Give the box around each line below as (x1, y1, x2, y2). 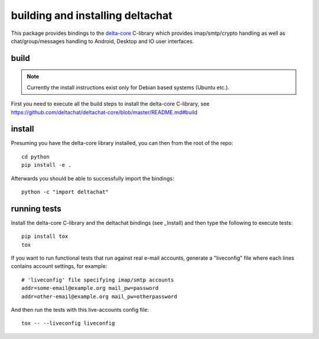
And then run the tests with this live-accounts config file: (11, 306, 149, 314)
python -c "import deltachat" (21, 188, 109, 195)
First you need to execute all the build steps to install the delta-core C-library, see (11, 101, 210, 108)
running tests (11, 204, 61, 214)
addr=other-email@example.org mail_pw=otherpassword (21, 293, 177, 300)
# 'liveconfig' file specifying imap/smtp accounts (21, 276, 174, 283)
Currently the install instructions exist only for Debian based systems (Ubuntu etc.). (27, 83, 230, 91)
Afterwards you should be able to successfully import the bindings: (11, 175, 174, 182)
